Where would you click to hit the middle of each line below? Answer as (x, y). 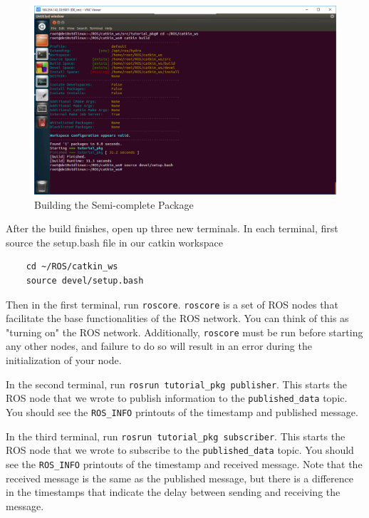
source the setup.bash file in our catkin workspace (114, 242)
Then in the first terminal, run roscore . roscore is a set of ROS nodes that (172, 304)
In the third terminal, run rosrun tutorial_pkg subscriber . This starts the (176, 436)
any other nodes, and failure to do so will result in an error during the (159, 346)
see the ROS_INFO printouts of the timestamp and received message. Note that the (184, 463)
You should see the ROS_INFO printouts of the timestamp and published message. (182, 411)
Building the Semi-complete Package (114, 204)
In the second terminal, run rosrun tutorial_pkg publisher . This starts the (177, 384)
